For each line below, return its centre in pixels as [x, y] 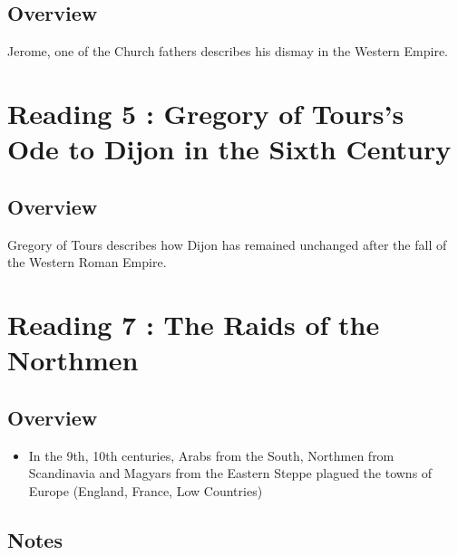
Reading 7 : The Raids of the [194, 324]
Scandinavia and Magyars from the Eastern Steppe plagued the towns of [230, 473]
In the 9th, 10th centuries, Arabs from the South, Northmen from [211, 455]
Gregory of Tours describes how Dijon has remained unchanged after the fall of [227, 244]
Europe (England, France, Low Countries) [146, 490]
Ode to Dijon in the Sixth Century [229, 149]
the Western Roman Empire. [87, 262]
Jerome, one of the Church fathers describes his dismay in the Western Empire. [228, 51]
